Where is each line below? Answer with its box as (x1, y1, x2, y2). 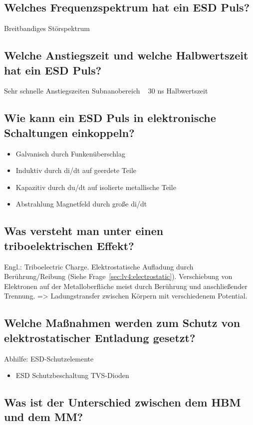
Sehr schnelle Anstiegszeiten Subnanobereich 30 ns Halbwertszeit (4, 85, 208, 96)
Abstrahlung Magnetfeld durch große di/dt (15, 198, 147, 209)
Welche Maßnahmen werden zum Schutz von (4, 315, 241, 330)
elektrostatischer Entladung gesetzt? (4, 329, 196, 345)
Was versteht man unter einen (4, 223, 164, 238)
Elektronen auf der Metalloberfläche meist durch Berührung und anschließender (4, 280, 248, 291)
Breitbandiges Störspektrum (4, 23, 90, 33)
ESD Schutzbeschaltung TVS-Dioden (15, 370, 129, 380)
